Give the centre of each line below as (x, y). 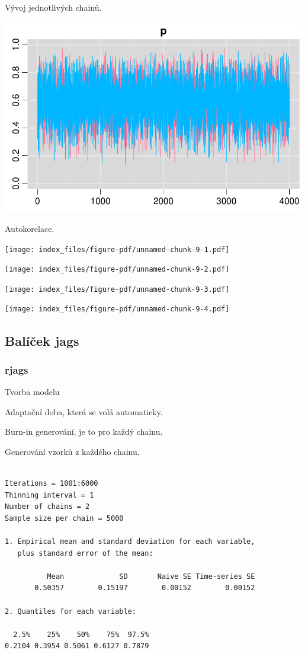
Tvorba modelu (32, 392)
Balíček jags (42, 340)
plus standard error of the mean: (85, 553)
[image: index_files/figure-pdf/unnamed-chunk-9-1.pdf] (117, 249)
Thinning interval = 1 (49, 495)
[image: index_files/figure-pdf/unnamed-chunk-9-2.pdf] (117, 270)
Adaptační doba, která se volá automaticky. (84, 411)
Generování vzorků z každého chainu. (72, 451)
